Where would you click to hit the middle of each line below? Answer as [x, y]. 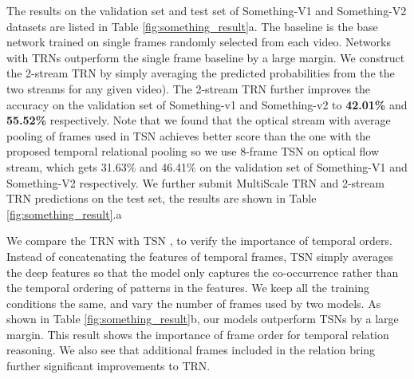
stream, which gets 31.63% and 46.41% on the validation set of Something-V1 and [207, 166]
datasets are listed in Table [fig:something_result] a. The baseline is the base [192, 26]
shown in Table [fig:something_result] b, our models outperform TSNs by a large [203, 319]
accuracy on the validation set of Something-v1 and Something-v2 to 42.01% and [207, 104]
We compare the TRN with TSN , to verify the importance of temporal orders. [199, 241]
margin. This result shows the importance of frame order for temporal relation [198, 334]
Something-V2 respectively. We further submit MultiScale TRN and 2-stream [195, 182]
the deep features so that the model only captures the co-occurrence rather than [203, 272]
